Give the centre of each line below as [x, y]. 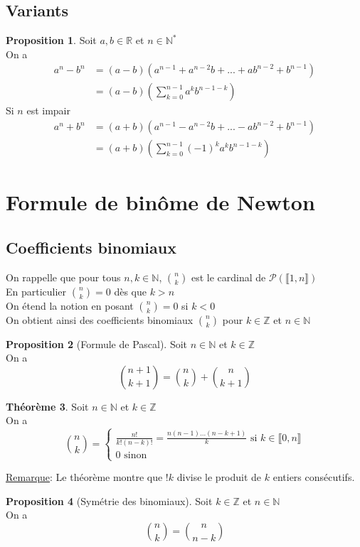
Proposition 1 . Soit [51, 40]
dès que [130, 291]
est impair [48, 110]
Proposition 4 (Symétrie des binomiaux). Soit [109, 500]
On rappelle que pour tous [63, 277]
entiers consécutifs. [314, 477]
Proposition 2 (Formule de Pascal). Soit [97, 343]
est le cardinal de [228, 277]
